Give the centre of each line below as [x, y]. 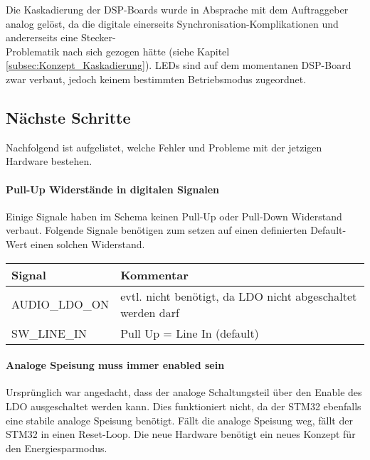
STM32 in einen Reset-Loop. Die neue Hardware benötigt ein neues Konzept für [181, 434]
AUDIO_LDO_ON [60, 304]
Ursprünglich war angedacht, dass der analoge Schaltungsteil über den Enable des [184, 392]
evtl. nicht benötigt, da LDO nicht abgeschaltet [239, 296]
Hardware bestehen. [49, 161]
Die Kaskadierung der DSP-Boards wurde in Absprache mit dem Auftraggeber [177, 9]
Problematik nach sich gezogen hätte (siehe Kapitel [118, 51]
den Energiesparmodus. [57, 448]
